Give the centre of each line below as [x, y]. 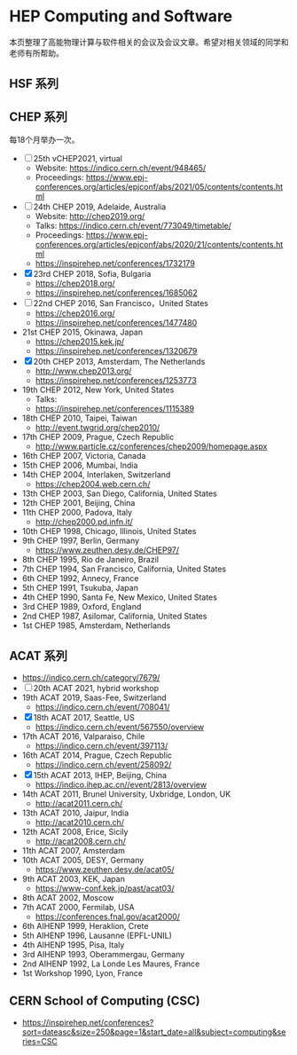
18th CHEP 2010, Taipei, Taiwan [79, 418]
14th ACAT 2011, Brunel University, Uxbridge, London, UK [126, 794]
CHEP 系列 [39, 117]
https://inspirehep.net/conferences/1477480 [116, 323]
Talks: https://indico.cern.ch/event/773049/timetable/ [133, 226]
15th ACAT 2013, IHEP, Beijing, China [100, 775]
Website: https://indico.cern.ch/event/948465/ [121, 168]
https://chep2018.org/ [75, 283]
